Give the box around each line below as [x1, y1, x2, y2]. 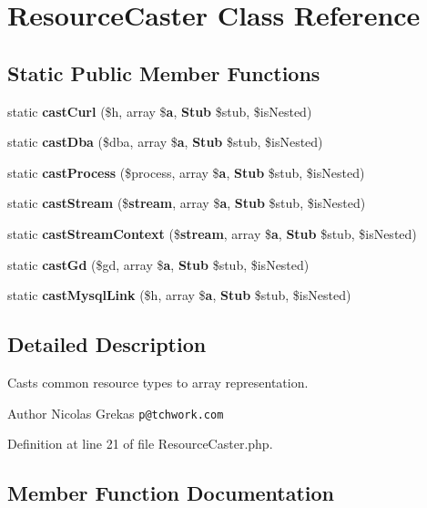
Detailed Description [7, 330, 207, 358]
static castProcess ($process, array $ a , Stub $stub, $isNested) [7, 162, 365, 181]
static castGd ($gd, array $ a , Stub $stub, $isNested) [7, 254, 310, 274]
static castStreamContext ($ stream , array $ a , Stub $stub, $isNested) [7, 223, 417, 243]
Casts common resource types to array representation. [7, 372, 309, 391]
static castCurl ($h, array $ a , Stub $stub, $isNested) [7, 101, 312, 120]
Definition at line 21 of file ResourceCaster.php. [7, 434, 273, 453]
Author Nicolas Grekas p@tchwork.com [7, 403, 224, 422]
